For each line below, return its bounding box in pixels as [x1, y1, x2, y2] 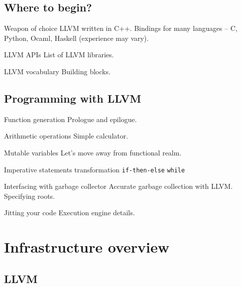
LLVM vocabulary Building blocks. [4, 66, 111, 76]
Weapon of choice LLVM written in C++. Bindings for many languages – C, [4, 23, 238, 33]
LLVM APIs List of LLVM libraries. [4, 49, 114, 60]
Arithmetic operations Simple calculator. [4, 131, 128, 141]
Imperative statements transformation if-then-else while [4, 164, 185, 174]
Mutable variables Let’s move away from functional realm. [4, 147, 182, 157]
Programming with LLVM [4, 90, 141, 106]
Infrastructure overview [4, 237, 169, 257]
